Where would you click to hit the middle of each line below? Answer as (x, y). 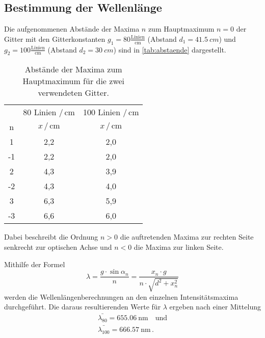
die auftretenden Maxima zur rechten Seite (187, 237)
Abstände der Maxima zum (73, 69)
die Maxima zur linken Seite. (179, 246)
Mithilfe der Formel (35, 264)
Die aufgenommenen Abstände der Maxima (72, 29)
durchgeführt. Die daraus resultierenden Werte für (83, 307)
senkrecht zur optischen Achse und (58, 246)
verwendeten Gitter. (73, 93)
